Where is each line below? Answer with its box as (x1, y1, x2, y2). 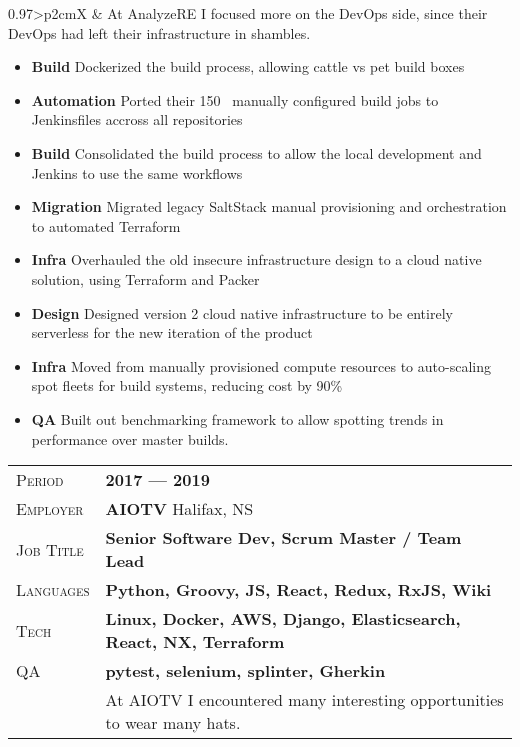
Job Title (16, 537, 84, 561)
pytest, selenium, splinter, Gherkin (105, 659, 386, 683)
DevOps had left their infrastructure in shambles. (8, 22, 311, 43)
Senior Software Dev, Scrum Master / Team (105, 526, 462, 550)
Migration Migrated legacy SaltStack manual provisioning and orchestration (31, 196, 507, 217)
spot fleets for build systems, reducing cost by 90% (31, 375, 343, 396)
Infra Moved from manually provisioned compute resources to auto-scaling (31, 355, 491, 376)
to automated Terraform (31, 215, 181, 236)
